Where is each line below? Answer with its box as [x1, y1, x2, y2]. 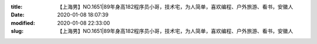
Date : [11, 12, 25, 19]
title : [11, 3, 23, 10]
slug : [11, 28, 23, 35]
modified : [11, 19, 35, 26]
